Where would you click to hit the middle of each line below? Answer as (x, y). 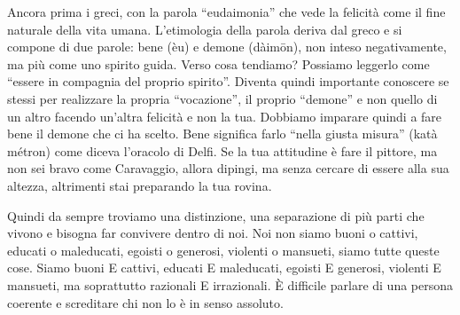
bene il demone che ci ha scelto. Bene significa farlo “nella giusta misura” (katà (222, 134)
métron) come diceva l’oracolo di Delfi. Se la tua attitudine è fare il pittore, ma (222, 150)
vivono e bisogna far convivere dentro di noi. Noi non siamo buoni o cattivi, (213, 233)
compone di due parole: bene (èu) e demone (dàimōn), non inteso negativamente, (227, 47)
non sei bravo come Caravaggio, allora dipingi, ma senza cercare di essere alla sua (228, 168)
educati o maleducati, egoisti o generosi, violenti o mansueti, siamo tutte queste (223, 250)
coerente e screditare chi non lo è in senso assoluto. (145, 302)
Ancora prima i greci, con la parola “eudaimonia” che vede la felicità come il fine (226, 12)
